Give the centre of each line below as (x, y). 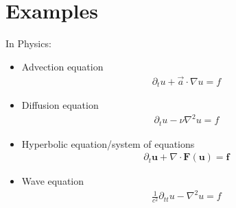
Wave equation (53, 181)
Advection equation (62, 66)
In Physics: (28, 43)
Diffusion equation (60, 105)
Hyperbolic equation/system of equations (108, 143)
